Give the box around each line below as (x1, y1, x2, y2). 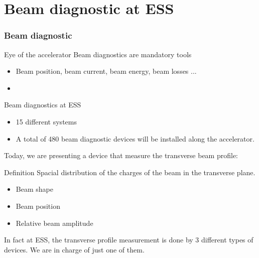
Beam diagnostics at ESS (4, 99, 81, 110)
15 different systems (16, 116, 77, 126)
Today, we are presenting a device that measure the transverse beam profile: (4, 150, 238, 161)
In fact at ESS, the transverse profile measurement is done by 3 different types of (4, 234, 253, 245)
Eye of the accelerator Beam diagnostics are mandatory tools (4, 49, 192, 59)
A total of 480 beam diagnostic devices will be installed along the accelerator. (16, 133, 254, 144)
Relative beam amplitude (16, 217, 93, 228)
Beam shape (16, 184, 53, 194)
